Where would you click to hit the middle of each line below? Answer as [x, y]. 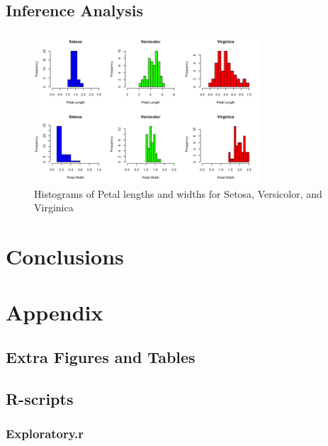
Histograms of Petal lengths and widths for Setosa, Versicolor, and [178, 193]
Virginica [54, 207]
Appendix [55, 312]
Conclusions [65, 256]
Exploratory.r [45, 434]
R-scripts [40, 398]
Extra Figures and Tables [101, 357]
